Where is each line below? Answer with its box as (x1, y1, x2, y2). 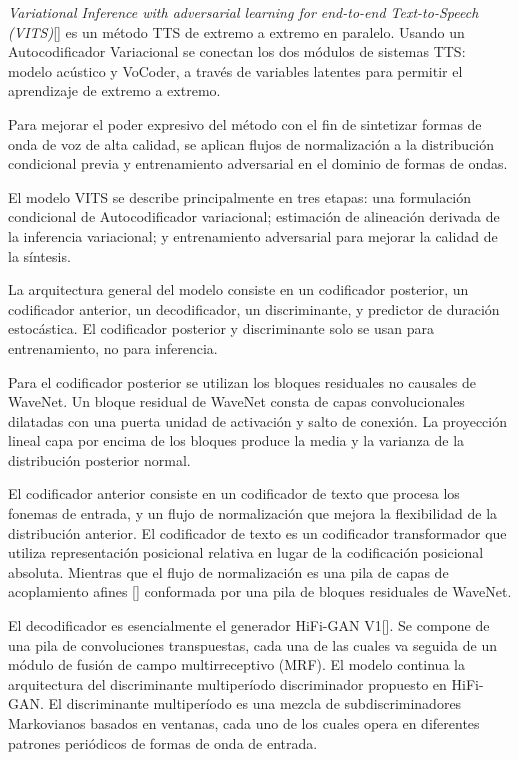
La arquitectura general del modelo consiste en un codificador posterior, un (8, 279, 469, 300)
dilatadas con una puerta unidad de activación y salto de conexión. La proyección (8, 410, 507, 431)
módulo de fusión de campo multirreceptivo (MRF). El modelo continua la (8, 654, 465, 675)
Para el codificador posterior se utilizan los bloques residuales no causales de (8, 371, 477, 392)
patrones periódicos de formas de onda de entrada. (8, 732, 318, 753)
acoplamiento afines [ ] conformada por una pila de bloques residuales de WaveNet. (8, 581, 512, 602)
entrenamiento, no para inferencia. (8, 337, 218, 358)
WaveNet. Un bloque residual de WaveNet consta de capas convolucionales (8, 391, 465, 412)
